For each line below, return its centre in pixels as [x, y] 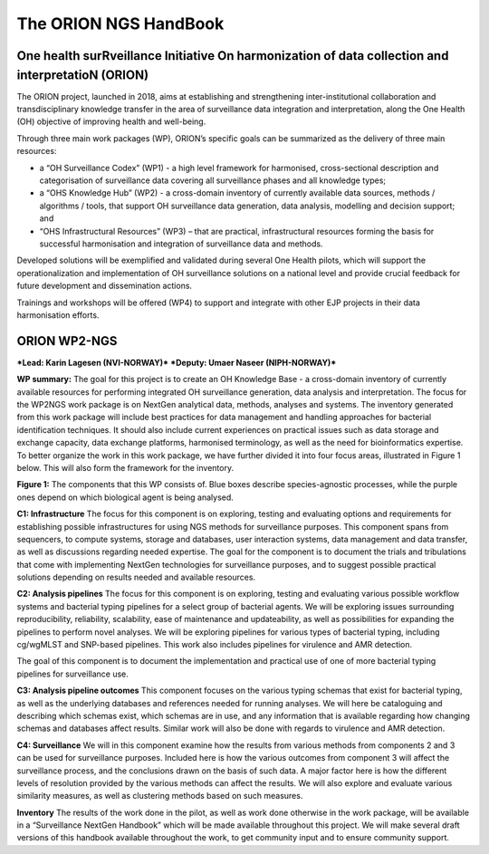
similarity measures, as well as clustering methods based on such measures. [160, 796]
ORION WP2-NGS [67, 341]
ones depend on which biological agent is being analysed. [125, 497]
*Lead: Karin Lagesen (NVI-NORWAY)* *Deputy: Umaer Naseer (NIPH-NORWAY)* [177, 362]
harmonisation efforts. [58, 315]
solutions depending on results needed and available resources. [136, 577]
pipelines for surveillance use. [72, 674]
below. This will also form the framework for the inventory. [125, 467]
